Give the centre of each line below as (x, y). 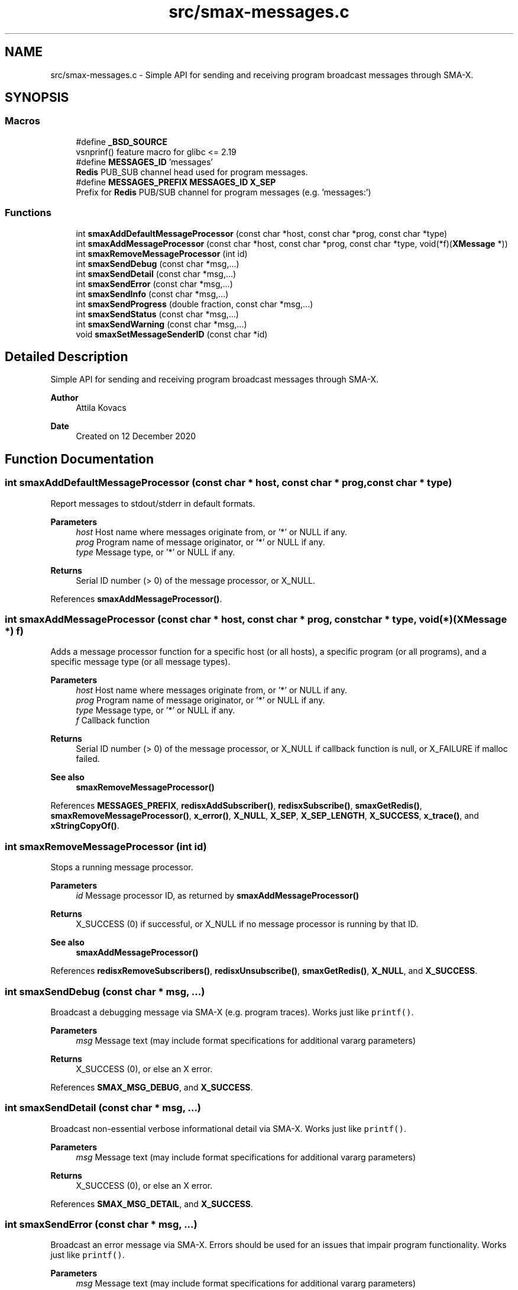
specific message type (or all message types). (140, 662)
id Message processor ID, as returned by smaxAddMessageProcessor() (218, 896)
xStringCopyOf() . (85, 826)
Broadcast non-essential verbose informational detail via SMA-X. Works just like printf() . (228, 1128)
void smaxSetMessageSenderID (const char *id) (172, 334)
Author (64, 398)
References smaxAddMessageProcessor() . (136, 599)
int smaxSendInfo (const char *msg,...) (152, 294)
